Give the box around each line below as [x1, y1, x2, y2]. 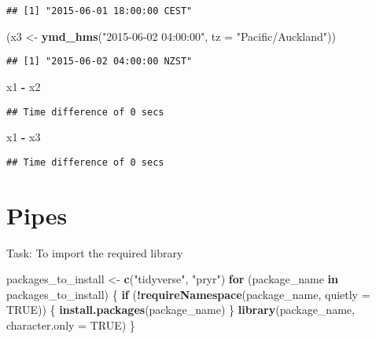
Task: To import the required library [6, 244, 183, 261]
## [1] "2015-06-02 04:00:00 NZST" [6, 56, 193, 67]
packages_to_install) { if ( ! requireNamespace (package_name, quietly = [6, 286, 370, 302]
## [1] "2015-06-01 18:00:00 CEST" [6, 5, 193, 16]
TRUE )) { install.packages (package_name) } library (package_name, [6, 301, 355, 318]
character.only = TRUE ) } [6, 316, 135, 333]
